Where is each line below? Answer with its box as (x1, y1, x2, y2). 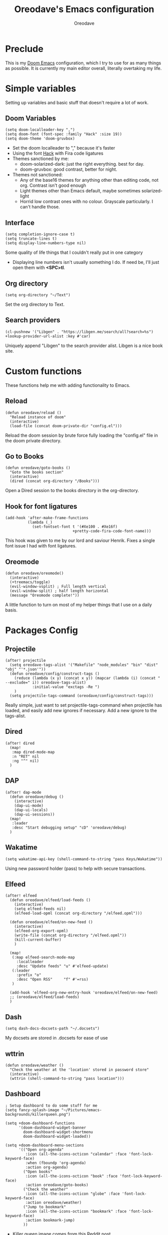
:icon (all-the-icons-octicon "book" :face (25, 1174, 118, 1179)
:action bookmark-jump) (25, 1217, 75, 1222)
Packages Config (5, 625, 78, 636)
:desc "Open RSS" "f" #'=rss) (16, 977, 89, 982)
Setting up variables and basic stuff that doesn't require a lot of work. (5, 99, 149, 105)
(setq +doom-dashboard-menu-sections (5, 1142, 84, 1148)
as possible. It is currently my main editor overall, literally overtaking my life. (5, 65, 162, 71)
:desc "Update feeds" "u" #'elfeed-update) (16, 964, 109, 969)
